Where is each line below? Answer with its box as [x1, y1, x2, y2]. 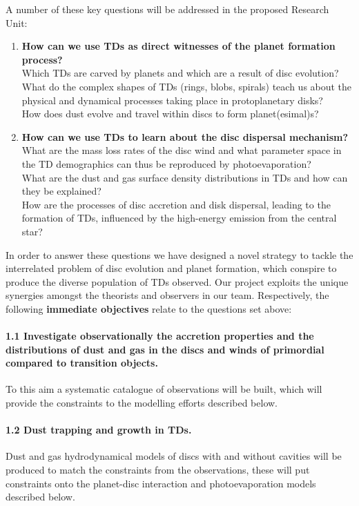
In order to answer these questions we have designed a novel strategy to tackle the [6, 247, 353, 262]
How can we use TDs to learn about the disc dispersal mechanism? [21, 129, 349, 144]
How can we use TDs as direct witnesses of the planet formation [21, 39, 336, 53]
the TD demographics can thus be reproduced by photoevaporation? [21, 156, 311, 171]
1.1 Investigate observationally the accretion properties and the [6, 329, 314, 343]
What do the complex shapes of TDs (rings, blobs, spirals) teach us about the [21, 79, 352, 93]
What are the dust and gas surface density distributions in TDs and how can [21, 170, 348, 184]
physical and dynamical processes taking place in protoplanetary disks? [21, 93, 323, 107]
